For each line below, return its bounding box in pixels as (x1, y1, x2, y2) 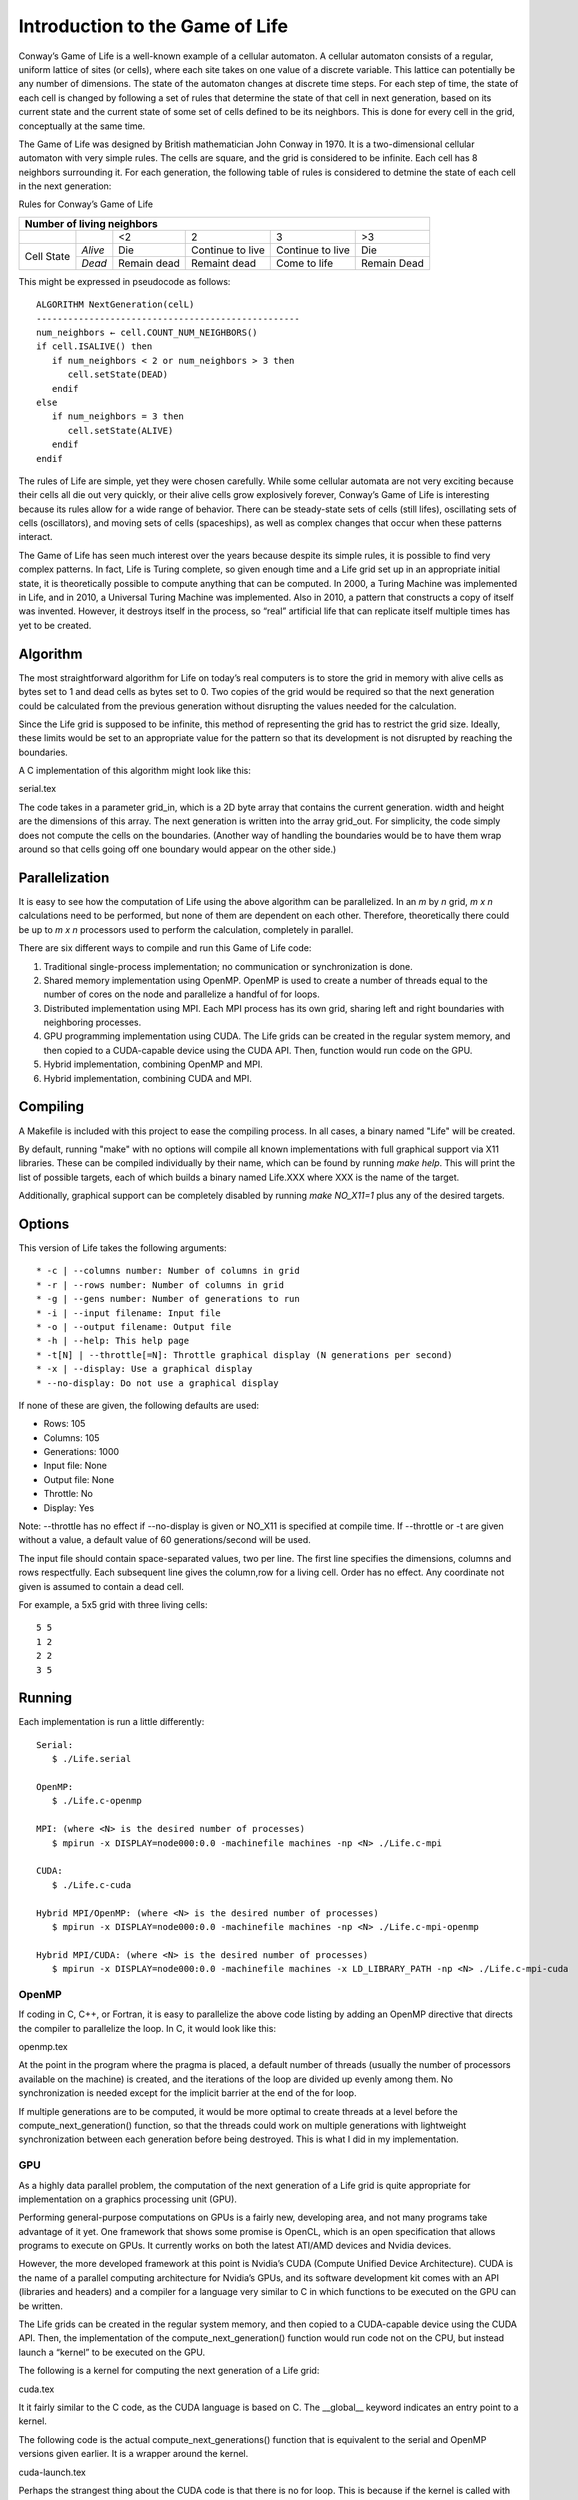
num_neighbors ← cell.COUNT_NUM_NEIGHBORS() (36, 327, 259, 339)
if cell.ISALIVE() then (36, 341, 153, 352)
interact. (18, 531, 54, 543)
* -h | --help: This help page (36, 1335, 190, 1347)
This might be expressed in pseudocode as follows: (18, 275, 231, 287)
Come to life (276, 256, 334, 270)
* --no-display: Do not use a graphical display (36, 1377, 279, 1389)
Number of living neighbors (24, 216, 159, 230)
